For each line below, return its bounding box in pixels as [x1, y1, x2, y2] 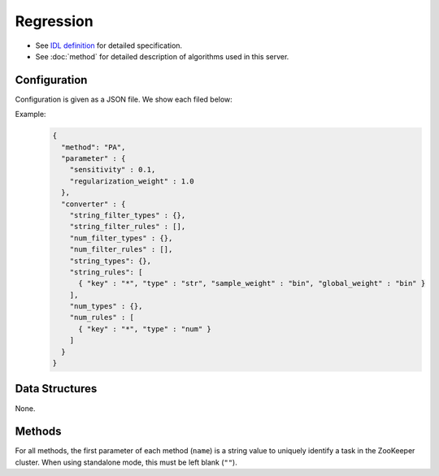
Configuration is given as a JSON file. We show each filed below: [15, 94, 233, 104]
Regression [15, 12, 93, 30]
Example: [15, 110, 46, 119]
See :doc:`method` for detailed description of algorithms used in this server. [35, 51, 289, 61]
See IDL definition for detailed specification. [35, 41, 183, 50]
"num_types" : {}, [69, 301, 143, 311]
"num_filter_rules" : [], [69, 244, 173, 254]
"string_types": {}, [69, 256, 152, 266]
